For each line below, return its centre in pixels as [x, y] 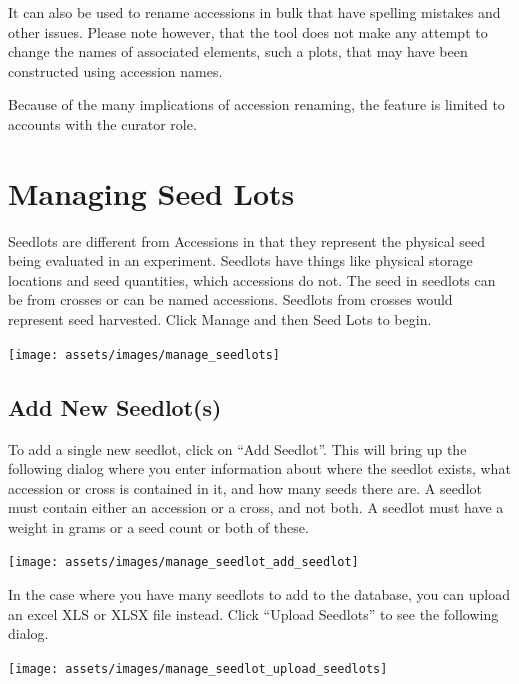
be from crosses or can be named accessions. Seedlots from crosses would [230, 299]
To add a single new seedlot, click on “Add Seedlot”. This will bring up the [237, 448]
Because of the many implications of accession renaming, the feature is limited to [256, 104]
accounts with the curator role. [102, 123]
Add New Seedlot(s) [115, 406]
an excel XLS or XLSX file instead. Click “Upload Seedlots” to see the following [253, 613]
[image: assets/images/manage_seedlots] [144, 354]
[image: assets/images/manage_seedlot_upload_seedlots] [198, 668]
